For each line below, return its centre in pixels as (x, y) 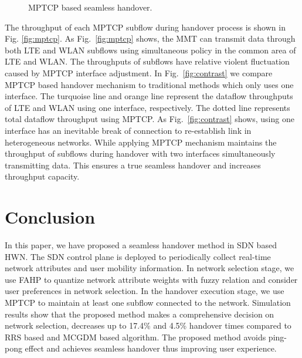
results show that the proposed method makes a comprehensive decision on (140, 314)
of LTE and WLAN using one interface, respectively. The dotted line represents (147, 107)
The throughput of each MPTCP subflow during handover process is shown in (145, 27)
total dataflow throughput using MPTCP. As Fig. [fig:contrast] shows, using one (150, 119)
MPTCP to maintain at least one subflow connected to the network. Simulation (148, 302)
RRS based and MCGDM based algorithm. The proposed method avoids (135, 337)
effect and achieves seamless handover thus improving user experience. (151, 348)
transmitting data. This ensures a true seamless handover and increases (133, 165)
